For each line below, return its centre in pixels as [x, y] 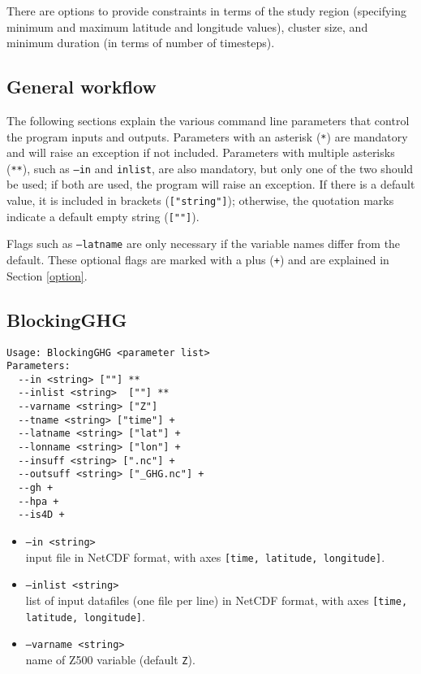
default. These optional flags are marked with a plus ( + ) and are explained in [198, 260]
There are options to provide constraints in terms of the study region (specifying [207, 11]
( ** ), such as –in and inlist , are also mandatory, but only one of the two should [210, 168]
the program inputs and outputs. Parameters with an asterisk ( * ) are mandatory [207, 136]
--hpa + [39, 501]
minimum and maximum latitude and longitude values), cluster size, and [187, 26]
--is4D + [41, 515]
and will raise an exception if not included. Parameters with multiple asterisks [201, 152]
